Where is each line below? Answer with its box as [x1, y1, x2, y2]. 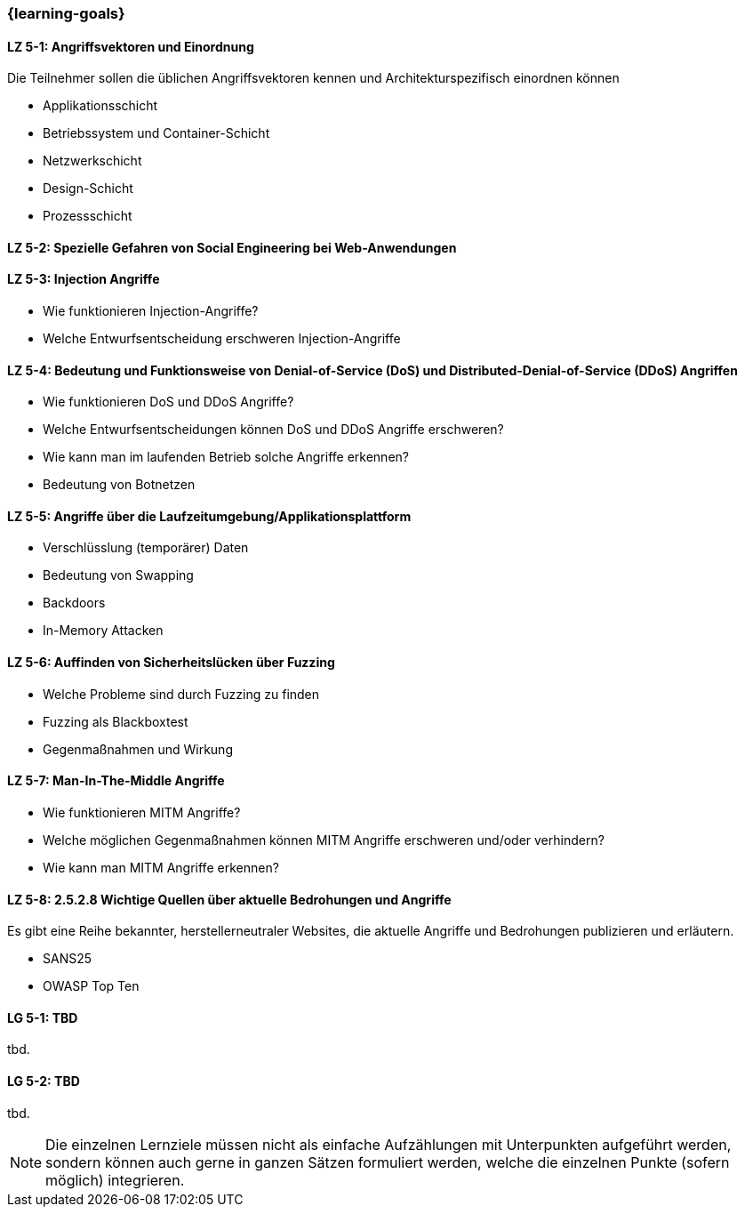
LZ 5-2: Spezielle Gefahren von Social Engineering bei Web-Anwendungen [7, 239, 457, 255]
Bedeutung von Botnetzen [43, 477, 196, 493]
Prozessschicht [43, 208, 132, 224]
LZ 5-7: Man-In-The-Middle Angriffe [7, 773, 225, 789]
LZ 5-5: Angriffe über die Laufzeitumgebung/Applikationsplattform [7, 508, 412, 524]
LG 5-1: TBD [7, 1009, 78, 1025]
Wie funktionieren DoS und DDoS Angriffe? [43, 394, 294, 410]
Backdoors [43, 595, 106, 611]
